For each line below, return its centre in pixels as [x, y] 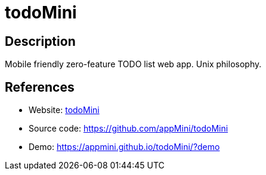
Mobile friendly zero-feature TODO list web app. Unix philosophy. [133, 64]
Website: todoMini [64, 110]
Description [40, 41]
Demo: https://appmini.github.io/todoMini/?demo [124, 147]
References [40, 87]
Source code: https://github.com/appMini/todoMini [129, 129]
